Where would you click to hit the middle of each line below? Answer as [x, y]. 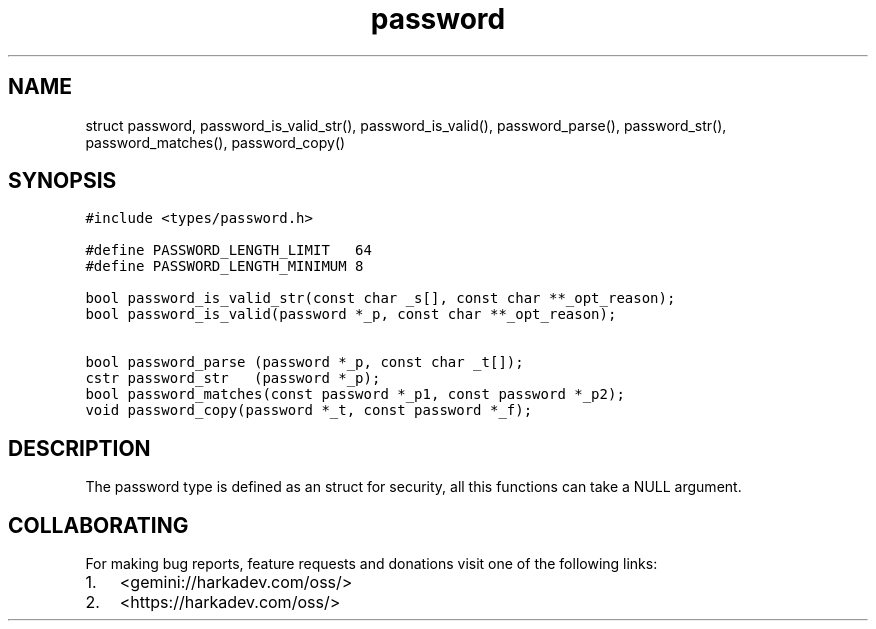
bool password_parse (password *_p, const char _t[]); [304, 362]
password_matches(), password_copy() [215, 142]
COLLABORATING [98, 525]
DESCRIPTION [79, 448]
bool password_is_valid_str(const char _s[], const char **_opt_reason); [380, 298]
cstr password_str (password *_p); [233, 378]
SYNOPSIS [62, 181]
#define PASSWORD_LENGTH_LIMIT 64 [228, 250]
